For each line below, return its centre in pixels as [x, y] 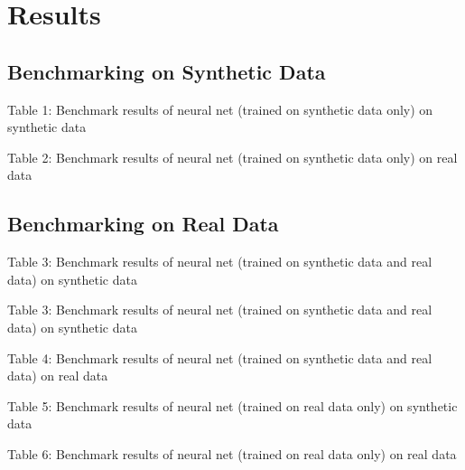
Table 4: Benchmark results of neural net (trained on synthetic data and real [220, 357]
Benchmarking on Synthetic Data [167, 71]
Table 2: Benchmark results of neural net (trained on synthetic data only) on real [232, 157]
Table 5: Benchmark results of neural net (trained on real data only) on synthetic [232, 405]
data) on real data [58, 376]
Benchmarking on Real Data [143, 224]
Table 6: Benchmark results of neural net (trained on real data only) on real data [232, 453]
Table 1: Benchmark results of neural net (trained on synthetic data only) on [220, 109]
